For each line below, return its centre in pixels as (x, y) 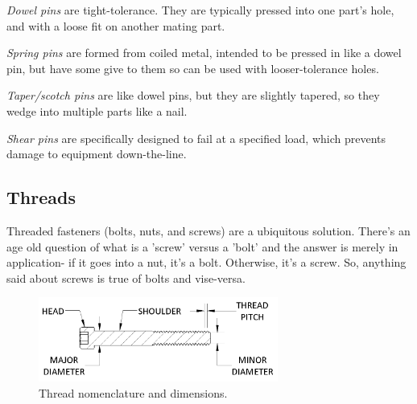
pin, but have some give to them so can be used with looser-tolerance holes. (193, 68)
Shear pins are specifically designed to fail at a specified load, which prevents (196, 138)
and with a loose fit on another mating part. (116, 25)
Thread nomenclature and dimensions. (133, 392)
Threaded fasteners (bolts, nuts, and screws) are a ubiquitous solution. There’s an (208, 230)
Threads (41, 197)
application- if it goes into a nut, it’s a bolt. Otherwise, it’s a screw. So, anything (206, 262)
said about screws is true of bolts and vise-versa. (126, 277)
